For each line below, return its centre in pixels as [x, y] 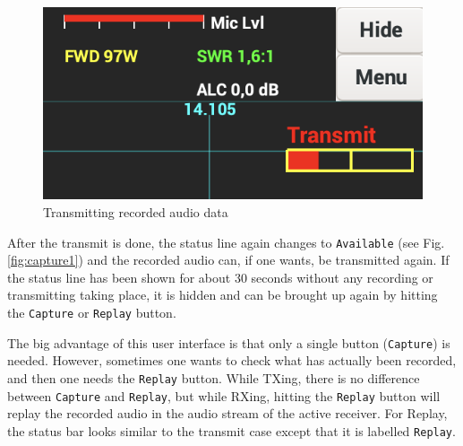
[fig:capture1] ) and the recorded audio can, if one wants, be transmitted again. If [228, 260]
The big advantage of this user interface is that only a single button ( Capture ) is [229, 342]
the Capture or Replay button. [92, 312]
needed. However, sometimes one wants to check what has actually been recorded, [232, 360]
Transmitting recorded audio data [136, 211]
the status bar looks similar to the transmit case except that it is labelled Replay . [231, 430]
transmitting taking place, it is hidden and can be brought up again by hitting [223, 295]
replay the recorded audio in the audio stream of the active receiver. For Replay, [227, 413]
